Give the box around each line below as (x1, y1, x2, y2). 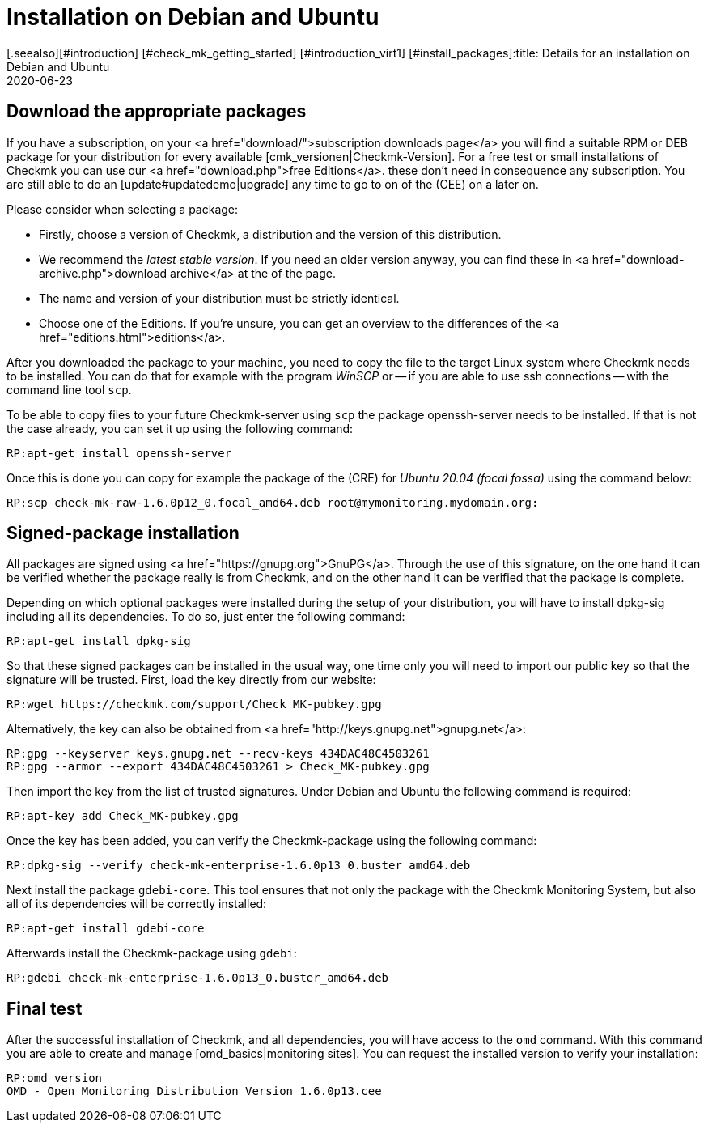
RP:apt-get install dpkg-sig (6, 635, 191, 648)
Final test (6, 998, 83, 1019)
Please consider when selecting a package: (6, 202, 239, 216)
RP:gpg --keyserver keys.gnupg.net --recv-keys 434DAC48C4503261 (6, 747, 430, 761)
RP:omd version (6, 1072, 103, 1085)
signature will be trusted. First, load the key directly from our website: (6, 673, 376, 687)
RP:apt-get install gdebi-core (6, 922, 205, 936)
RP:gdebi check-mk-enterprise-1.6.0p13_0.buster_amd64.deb (6, 971, 389, 985)
